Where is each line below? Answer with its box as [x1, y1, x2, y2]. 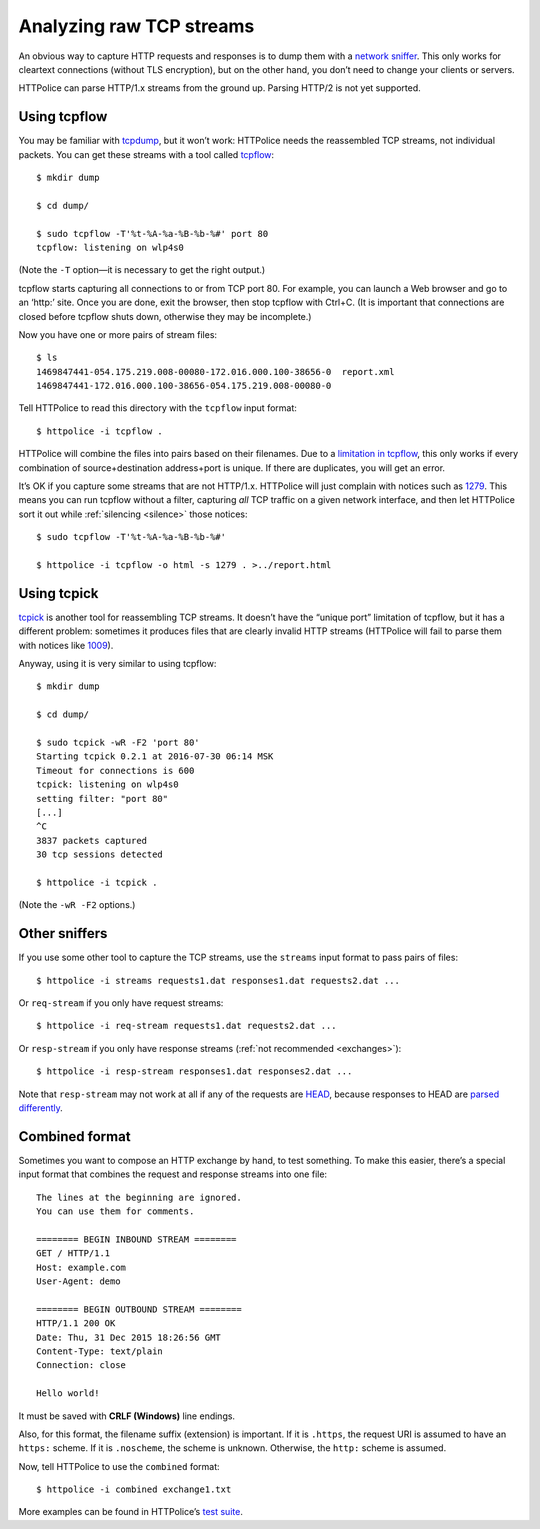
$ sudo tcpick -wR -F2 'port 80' [36, 737, 200, 749]
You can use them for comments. [36, 1206, 195, 1217]
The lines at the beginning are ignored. [36, 1191, 242, 1203]
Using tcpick [18, 585, 99, 602]
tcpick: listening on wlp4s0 [36, 779, 179, 790]
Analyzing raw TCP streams [18, 15, 255, 37]
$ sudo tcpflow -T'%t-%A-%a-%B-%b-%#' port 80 [36, 228, 269, 239]
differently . [18, 1101, 64, 1114]
